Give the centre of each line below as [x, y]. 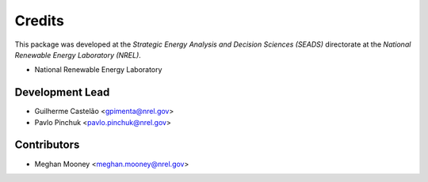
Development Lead [62, 92]
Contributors [47, 145]
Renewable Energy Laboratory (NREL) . [78, 55]
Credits [40, 21]
